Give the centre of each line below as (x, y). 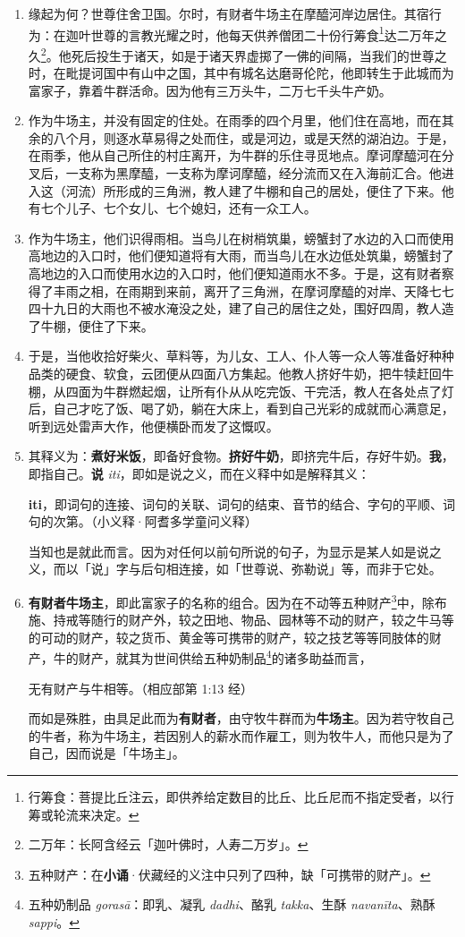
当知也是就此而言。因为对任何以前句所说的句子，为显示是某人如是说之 (235, 551)
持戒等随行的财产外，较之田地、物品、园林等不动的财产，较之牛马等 (254, 620)
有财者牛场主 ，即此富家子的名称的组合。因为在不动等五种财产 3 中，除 (231, 601)
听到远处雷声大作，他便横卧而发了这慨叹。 (153, 426)
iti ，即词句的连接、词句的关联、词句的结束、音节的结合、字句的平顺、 (235, 503)
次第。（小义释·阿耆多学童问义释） (155, 521)
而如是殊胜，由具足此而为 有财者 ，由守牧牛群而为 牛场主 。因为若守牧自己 (241, 718)
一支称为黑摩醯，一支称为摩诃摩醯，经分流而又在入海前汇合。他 (254, 173)
